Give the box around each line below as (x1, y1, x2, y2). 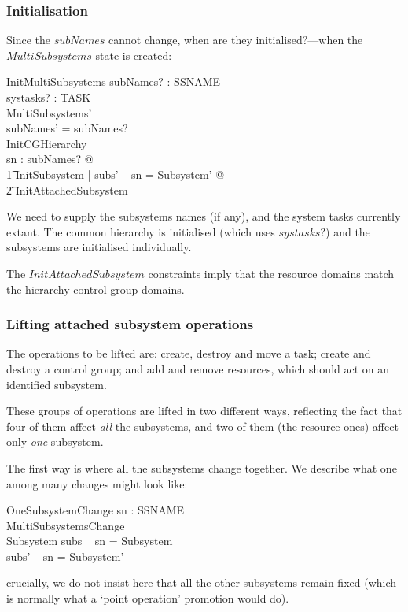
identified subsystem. (6, 376, 107, 392)
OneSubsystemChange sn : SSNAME (6, 502, 185, 518)
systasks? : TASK (6, 89, 91, 105)
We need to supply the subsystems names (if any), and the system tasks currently (6, 208, 401, 224)
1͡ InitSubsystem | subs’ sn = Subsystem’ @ (6, 165, 225, 182)
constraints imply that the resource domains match (148, 265, 395, 281)
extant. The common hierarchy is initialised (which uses (6, 223, 275, 239)
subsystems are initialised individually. (6, 239, 192, 255)
